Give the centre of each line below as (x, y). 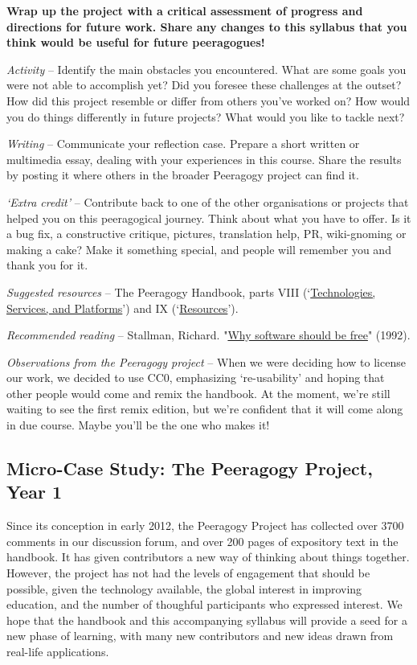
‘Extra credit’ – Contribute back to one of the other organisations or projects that (208, 201)
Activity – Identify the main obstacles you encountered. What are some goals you (206, 69)
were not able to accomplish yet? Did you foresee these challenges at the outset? (204, 85)
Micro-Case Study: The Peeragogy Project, (190, 468)
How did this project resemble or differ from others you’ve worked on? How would (208, 100)
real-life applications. (58, 651)
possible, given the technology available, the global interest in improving (184, 588)
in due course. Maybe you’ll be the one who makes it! (138, 425)
